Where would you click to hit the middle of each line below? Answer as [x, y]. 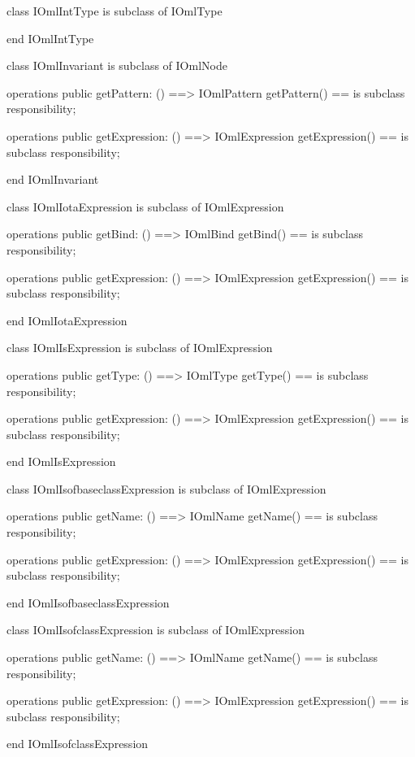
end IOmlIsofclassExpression [78, 744]
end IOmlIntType [50, 38]
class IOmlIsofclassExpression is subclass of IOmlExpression [156, 630]
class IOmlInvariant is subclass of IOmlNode [117, 65]
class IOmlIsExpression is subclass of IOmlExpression [140, 348]
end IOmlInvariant [53, 179]
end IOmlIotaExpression [67, 320]
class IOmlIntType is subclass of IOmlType [115, 11]
